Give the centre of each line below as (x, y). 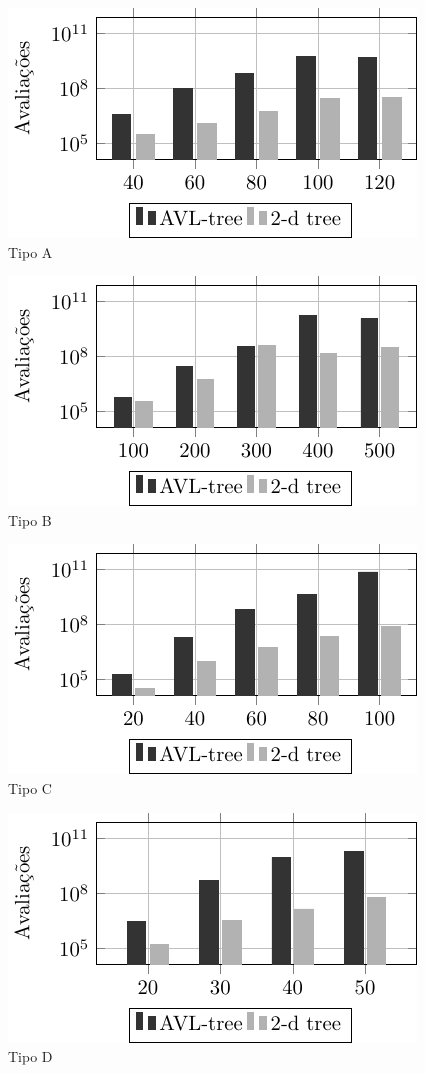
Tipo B (30, 519)
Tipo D (30, 1056)
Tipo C (30, 787)
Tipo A (30, 251)
